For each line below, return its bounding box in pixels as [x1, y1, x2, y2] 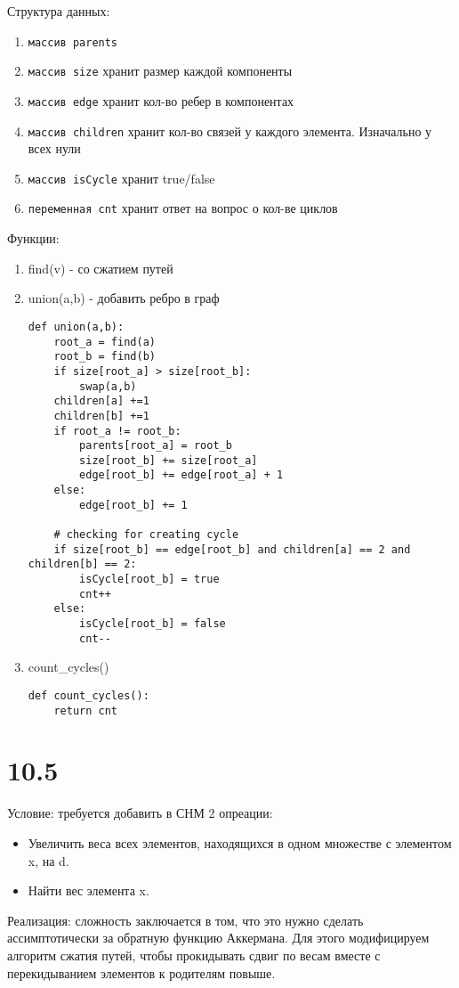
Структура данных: [7, 2, 110, 20]
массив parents [28, 36, 118, 49]
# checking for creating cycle [53, 528, 239, 542]
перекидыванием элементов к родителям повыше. [7, 963, 276, 982]
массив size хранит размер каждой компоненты [28, 61, 293, 80]
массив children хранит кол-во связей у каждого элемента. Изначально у [28, 121, 432, 140]
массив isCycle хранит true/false [28, 168, 215, 187]
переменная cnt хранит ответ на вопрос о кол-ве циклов [28, 199, 338, 217]
